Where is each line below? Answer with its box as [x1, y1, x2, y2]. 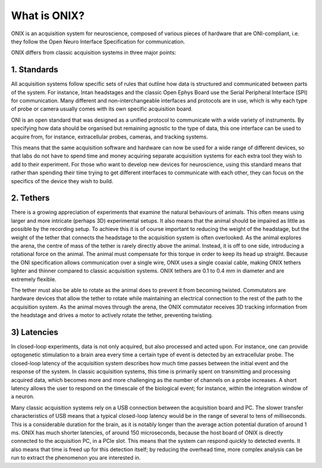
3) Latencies [11, 327, 58, 337]
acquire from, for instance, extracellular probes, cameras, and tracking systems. [11, 133, 208, 140]
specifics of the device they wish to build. [11, 177, 113, 184]
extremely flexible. [11, 275, 57, 283]
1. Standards [11, 64, 58, 75]
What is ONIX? [11, 9, 85, 22]
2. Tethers [11, 193, 50, 203]
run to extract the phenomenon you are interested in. [11, 454, 141, 461]
